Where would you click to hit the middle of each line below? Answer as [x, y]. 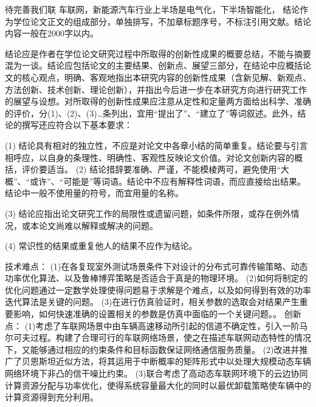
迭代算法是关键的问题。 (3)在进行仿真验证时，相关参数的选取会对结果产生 [152, 302]
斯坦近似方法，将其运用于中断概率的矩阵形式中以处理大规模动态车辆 [175, 361]
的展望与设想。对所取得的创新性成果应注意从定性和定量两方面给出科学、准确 [158, 101]
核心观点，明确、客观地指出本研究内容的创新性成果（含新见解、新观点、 [166, 77]
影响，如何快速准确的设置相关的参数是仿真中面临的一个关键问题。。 [147, 314]
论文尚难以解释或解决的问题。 [98, 225]
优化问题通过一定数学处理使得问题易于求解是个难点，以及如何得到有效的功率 [158, 289]
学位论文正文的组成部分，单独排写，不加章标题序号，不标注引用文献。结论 [162, 21]
